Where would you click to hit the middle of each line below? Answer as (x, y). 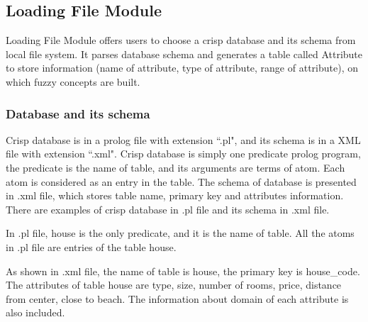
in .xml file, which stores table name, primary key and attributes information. (175, 195)
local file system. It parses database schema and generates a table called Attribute (184, 54)
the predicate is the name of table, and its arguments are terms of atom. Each (175, 167)
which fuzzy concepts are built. (73, 81)
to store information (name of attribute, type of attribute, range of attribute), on (182, 68)
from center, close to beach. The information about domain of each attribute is (177, 298)
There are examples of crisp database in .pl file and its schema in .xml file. (168, 209)
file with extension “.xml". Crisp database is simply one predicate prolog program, (183, 154)
